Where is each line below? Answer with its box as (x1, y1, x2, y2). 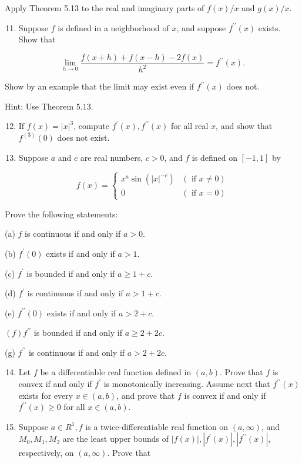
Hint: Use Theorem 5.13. (5, 100, 93, 112)
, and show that (216, 120, 273, 132)
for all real (170, 120, 209, 132)
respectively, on (18, 447, 74, 459)
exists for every (18, 389, 73, 401)
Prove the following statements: (5, 207, 118, 220)
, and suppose (176, 21, 226, 34)
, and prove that (116, 389, 175, 401)
